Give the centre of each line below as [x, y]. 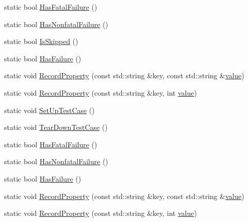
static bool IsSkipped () [41, 41]
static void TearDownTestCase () [56, 127]
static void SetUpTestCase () [49, 110]
